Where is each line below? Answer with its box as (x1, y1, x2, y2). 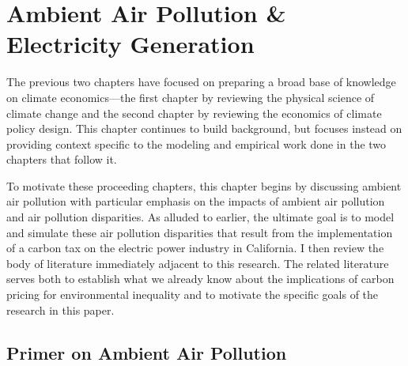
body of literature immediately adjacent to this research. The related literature (6, 255, 389, 271)
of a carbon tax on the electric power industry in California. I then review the (6, 240, 384, 256)
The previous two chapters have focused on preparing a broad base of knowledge (6, 74, 396, 90)
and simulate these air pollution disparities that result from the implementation (6, 224, 393, 240)
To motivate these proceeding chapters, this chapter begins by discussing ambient (6, 177, 402, 194)
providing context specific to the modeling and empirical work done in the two (6, 135, 387, 152)
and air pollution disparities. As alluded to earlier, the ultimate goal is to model (6, 209, 395, 225)
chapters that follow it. (6, 151, 117, 168)
